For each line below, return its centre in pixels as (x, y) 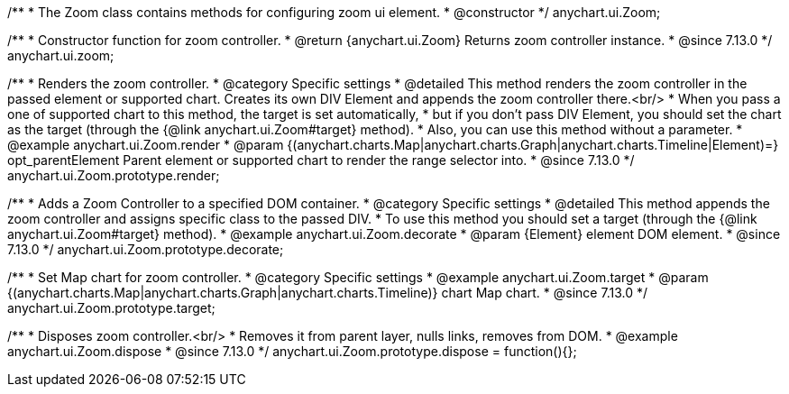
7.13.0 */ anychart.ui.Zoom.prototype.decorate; (146, 249)
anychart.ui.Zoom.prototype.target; (111, 308)
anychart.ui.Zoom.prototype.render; (114, 175)
